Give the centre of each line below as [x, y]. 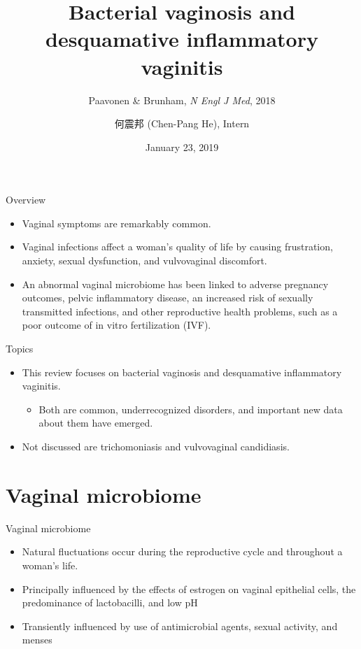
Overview [26, 200]
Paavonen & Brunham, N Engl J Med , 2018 [182, 100]
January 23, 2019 [182, 147]
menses [37, 640]
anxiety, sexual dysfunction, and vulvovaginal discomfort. [144, 261]
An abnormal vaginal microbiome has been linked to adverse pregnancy [175, 284]
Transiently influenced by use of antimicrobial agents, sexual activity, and [180, 626]
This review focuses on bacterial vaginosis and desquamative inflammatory [182, 372]
